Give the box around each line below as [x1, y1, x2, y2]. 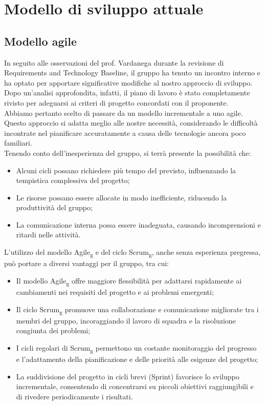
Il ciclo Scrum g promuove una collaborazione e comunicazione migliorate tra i [16, 303, 259, 316]
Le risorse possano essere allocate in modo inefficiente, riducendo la [16, 192, 227, 202]
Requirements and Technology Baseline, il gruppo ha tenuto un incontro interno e [4, 67, 260, 78]
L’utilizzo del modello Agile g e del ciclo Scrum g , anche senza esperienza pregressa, [4, 247, 261, 258]
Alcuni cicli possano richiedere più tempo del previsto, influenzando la [16, 165, 236, 175]
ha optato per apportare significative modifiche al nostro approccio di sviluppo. [4, 77, 253, 88]
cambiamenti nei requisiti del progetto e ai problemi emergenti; [16, 286, 214, 297]
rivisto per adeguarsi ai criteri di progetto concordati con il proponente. [4, 97, 229, 108]
